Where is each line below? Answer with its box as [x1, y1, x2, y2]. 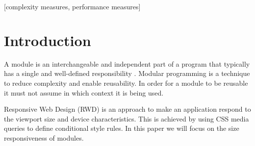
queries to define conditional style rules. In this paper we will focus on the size [4, 123, 239, 133]
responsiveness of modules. [4, 132, 84, 143]
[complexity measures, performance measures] [4, 1, 141, 11]
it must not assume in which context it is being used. [4, 87, 164, 97]
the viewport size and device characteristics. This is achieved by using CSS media [4, 113, 249, 123]
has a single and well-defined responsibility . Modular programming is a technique [4, 68, 250, 78]
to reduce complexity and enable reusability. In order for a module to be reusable [4, 77, 248, 88]
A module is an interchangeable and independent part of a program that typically [4, 58, 250, 69]
